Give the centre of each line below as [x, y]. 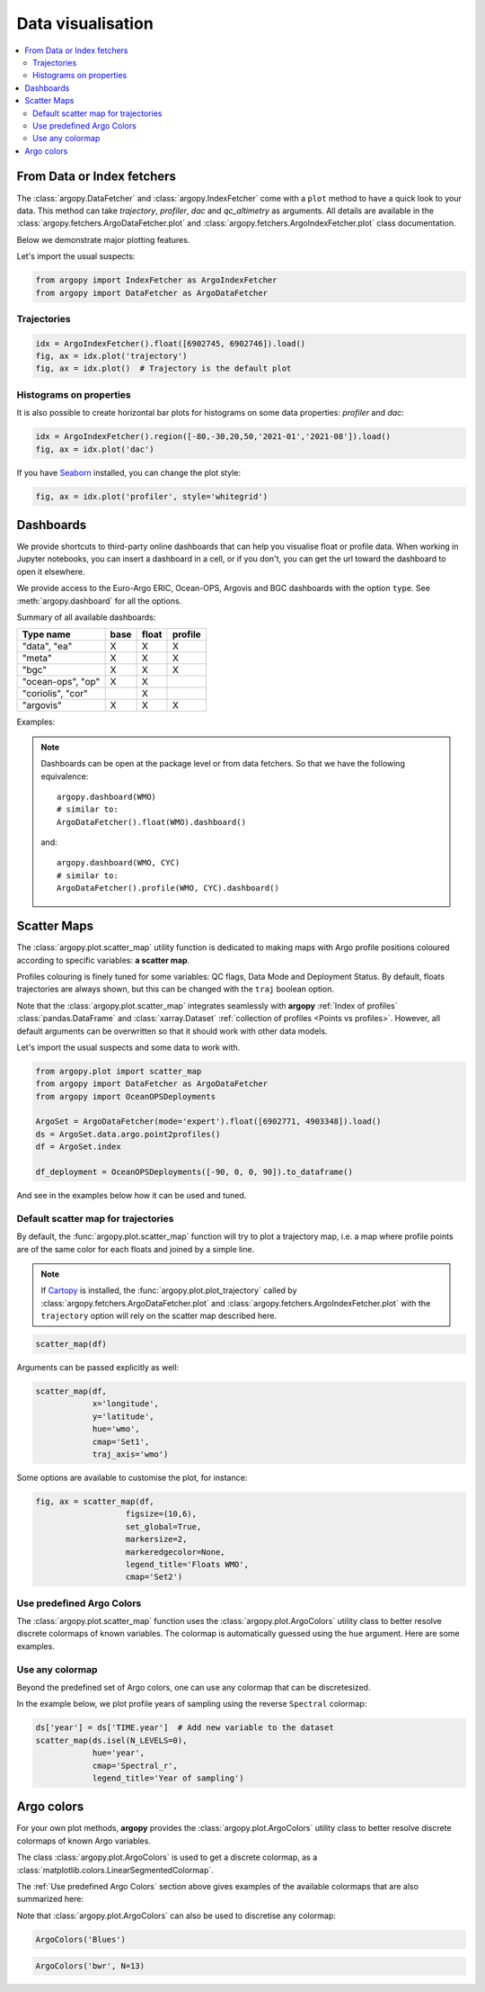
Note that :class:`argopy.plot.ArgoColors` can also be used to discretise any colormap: [176, 1916]
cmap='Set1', [121, 1441]
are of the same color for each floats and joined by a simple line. [136, 1249]
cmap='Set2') [154, 1577]
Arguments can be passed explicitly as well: [98, 1368]
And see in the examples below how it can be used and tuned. [132, 1195]
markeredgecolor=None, [175, 1552]
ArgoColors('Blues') [80, 1939]
